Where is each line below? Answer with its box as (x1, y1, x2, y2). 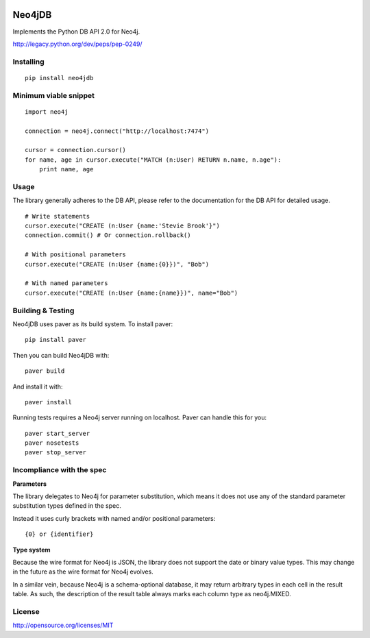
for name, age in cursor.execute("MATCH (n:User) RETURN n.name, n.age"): (25, 156, 282, 164)
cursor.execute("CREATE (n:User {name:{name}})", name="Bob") (25, 289, 238, 297)
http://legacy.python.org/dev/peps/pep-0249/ (12, 40, 143, 48)
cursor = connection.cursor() (25, 146, 127, 154)
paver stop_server (25, 449, 87, 456)
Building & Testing (12, 306, 75, 315)
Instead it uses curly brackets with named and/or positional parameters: (12, 514, 216, 522)
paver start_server (25, 429, 90, 437)
